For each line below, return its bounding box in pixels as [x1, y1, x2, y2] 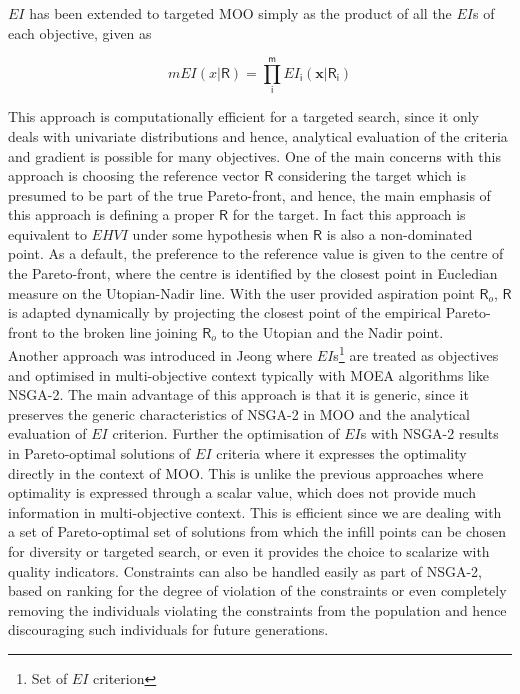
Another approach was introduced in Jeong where [8, 345, 313, 366]
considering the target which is [277, 165, 466, 186]
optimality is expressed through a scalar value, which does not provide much [8, 482, 476, 503]
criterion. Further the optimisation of [112, 423, 340, 444]
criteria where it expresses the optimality [216, 443, 467, 464]
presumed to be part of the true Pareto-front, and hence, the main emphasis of [8, 184, 491, 205]
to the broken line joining [42, 321, 198, 342]
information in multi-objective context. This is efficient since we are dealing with [8, 501, 502, 522]
